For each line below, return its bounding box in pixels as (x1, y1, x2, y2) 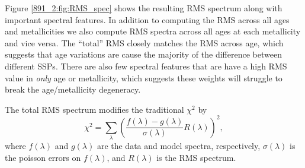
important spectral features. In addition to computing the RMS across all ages (5, 13, 290, 26)
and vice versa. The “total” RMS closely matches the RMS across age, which (5, 36, 284, 49)
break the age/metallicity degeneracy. (5, 83, 141, 96)
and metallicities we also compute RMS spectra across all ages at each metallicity (5, 25, 301, 37)
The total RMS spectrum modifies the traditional (5, 103, 184, 115)
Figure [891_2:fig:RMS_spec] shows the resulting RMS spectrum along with (5, 2, 282, 14)
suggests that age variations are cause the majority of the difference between (5, 48, 282, 61)
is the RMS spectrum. (156, 151, 236, 163)
